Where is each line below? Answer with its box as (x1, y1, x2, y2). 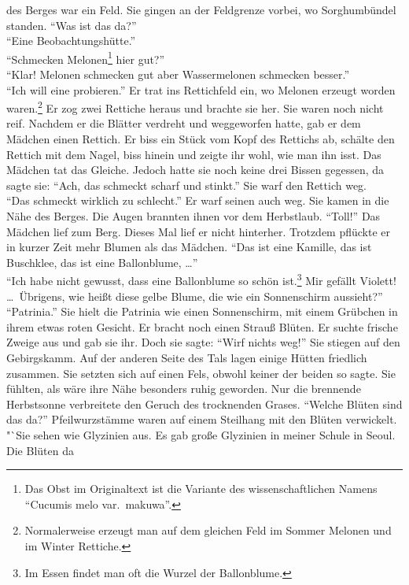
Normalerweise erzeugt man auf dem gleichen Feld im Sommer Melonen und (24, 522, 392, 539)
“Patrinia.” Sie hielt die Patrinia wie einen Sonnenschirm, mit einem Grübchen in (6, 303, 398, 320)
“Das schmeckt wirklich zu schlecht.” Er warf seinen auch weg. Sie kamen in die (6, 192, 389, 209)
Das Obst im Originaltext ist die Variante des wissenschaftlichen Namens (24, 480, 378, 497)
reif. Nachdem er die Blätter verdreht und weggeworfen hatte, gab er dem (6, 115, 361, 131)
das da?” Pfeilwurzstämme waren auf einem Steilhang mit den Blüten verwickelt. (6, 411, 397, 428)
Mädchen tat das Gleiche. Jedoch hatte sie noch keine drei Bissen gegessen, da (6, 161, 385, 178)
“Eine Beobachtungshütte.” (6, 32, 136, 49)
